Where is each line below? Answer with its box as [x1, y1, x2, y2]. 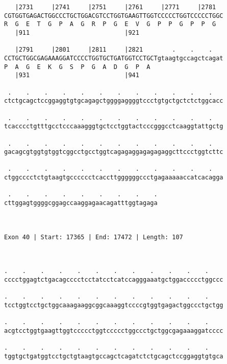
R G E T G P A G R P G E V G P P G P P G [4, 20, 216, 28]
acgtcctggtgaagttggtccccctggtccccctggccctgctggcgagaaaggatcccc [4, 327, 223, 334]
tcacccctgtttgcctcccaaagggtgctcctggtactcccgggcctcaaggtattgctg [4, 123, 223, 130]
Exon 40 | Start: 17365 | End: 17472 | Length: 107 [4, 233, 183, 241]
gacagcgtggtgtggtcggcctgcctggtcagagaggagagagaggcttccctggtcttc [4, 148, 223, 156]
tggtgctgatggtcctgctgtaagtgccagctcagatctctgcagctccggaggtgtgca [4, 352, 223, 360]
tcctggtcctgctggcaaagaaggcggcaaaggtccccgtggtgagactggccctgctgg [4, 301, 223, 309]
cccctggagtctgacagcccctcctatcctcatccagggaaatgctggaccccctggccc [4, 276, 223, 283]
